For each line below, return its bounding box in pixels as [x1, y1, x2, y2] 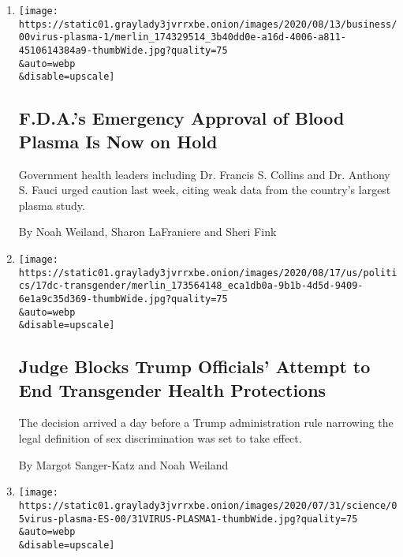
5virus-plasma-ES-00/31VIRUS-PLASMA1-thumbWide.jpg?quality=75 [18, 513, 358, 525]
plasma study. [18, 196, 85, 213]
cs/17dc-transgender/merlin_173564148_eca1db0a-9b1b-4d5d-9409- [18, 280, 364, 292]
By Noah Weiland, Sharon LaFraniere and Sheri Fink [18, 223, 277, 240]
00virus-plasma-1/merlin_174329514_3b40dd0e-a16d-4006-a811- [18, 32, 347, 43]
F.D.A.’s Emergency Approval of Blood [18, 106, 345, 130]
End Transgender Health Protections [18, 377, 327, 402]
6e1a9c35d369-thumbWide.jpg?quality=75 [18, 293, 228, 305]
